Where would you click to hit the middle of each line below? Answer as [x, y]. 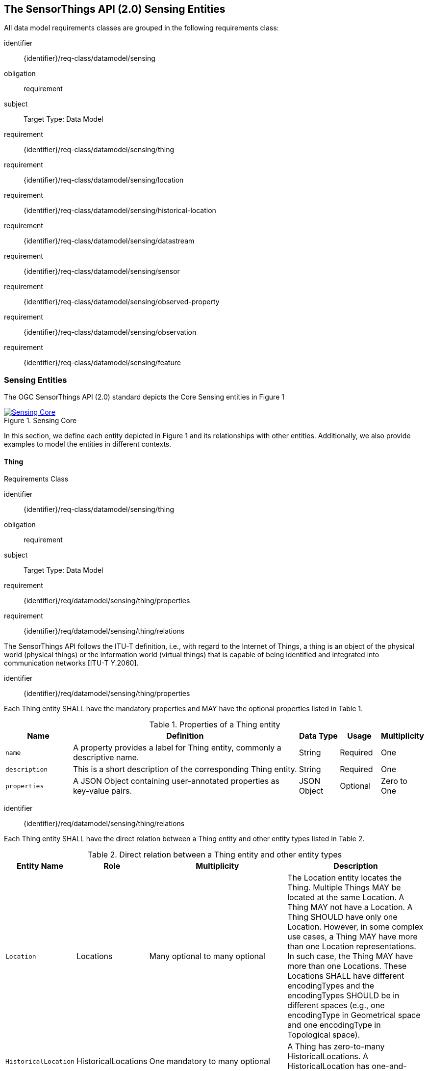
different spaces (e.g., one [336, 1005]
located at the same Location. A [346, 897]
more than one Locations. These [347, 966]
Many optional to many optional [207, 956]
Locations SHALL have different [346, 976]
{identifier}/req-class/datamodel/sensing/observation [110, 332]
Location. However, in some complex [355, 927]
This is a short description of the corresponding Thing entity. [185, 769]
